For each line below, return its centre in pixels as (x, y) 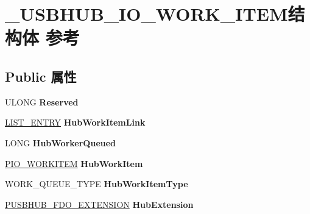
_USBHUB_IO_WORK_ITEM (146, 14)
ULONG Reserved (42, 102)
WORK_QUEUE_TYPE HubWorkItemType (97, 184)
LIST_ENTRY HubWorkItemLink (75, 122)
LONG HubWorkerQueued (61, 142)
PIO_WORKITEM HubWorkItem (74, 163)
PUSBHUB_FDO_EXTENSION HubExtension (99, 204)
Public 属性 (41, 76)
